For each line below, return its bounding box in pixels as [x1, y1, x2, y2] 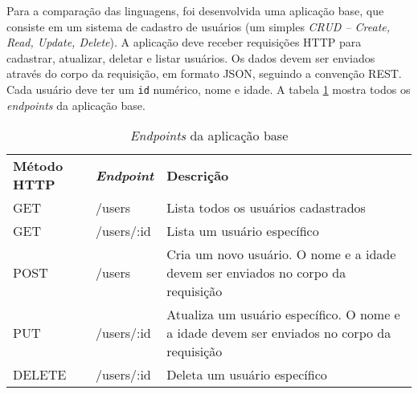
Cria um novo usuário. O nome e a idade [166, 245, 396, 264]
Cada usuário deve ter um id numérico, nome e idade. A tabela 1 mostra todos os [6, 80, 411, 97]
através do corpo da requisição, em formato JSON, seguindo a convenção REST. [6, 65, 402, 82]
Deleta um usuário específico [166, 365, 327, 384]
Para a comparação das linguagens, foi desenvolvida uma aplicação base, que [6, 2, 384, 18]
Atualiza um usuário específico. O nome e [166, 305, 400, 324]
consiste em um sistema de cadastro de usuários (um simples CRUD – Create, [6, 18, 391, 35]
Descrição [166, 165, 229, 185]
